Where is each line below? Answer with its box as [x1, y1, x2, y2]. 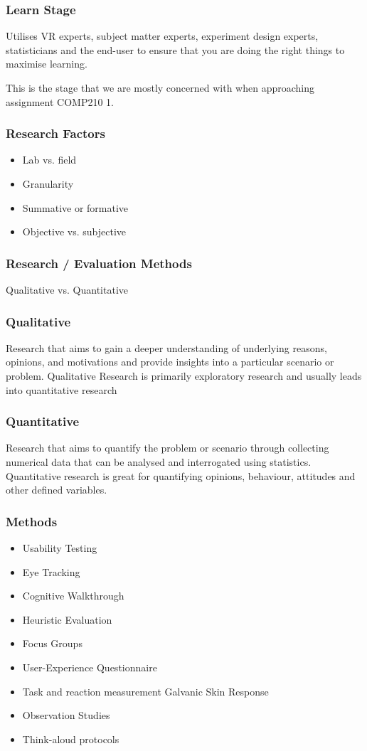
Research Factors [6, 124, 105, 142]
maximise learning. [6, 56, 87, 71]
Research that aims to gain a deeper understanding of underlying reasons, [6, 340, 327, 355]
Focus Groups [22, 636, 83, 651]
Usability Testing [22, 540, 97, 555]
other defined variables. [6, 482, 107, 497]
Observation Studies [22, 708, 110, 723]
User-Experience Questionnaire [22, 659, 157, 674]
